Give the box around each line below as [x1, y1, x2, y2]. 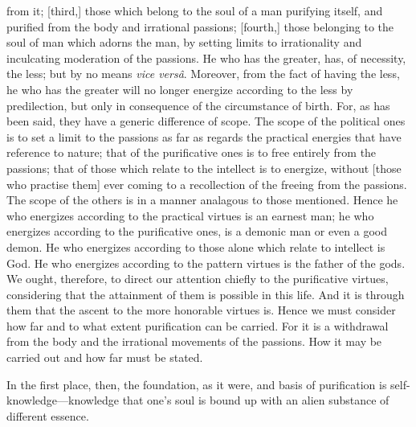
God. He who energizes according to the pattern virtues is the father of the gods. [6, 254, 406, 271]
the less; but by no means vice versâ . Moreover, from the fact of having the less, [6, 65, 400, 82]
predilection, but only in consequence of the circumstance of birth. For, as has [6, 96, 390, 113]
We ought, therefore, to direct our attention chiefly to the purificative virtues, [6, 270, 389, 287]
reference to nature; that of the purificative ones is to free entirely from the [6, 144, 377, 161]
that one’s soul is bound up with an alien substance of [122, 392, 389, 409]
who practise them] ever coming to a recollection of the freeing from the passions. [6, 175, 407, 192]
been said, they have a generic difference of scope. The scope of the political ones [6, 113, 406, 129]
